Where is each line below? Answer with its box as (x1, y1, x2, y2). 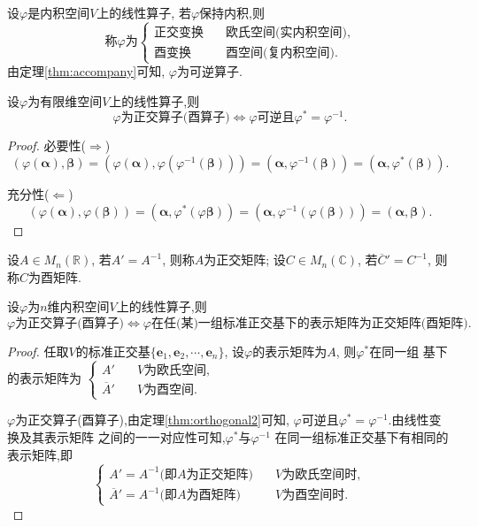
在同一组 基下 (369, 341, 448, 360)
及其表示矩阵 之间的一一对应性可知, (19, 427, 226, 446)
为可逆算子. (176, 62, 243, 80)
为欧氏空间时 (282, 468, 358, 481)
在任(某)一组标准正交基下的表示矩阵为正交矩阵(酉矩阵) (150, 317, 468, 330)
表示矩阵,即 (7, 445, 73, 463)
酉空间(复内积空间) (226, 46, 335, 59)
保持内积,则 (199, 4, 265, 21)
